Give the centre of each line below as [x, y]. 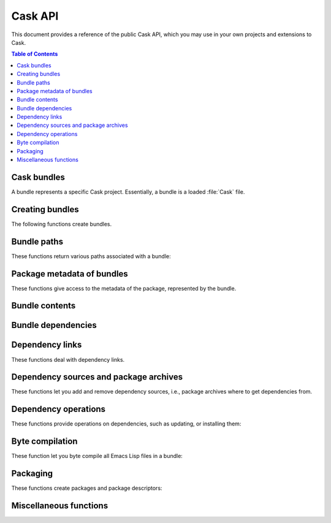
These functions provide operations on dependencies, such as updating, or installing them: [126, 424]
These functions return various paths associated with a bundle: [91, 256]
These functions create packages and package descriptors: [87, 488]
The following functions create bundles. [62, 224]
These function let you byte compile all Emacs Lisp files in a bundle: [97, 456]
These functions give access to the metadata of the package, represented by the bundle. [124, 288]
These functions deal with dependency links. [68, 359]
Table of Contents [35, 54]
